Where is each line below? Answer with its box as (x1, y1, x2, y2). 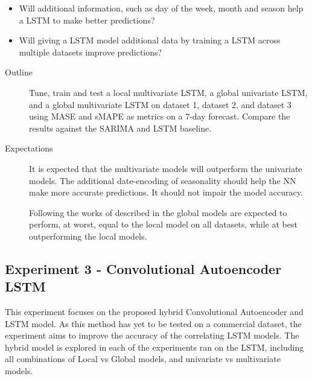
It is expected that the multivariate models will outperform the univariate (29, 162, 302, 174)
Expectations (5, 142, 53, 154)
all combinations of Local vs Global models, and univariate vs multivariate (5, 352, 281, 365)
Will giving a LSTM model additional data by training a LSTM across (19, 34, 281, 46)
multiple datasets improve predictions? (19, 45, 162, 58)
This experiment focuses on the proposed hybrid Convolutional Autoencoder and (5, 305, 304, 318)
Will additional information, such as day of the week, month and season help (19, 2, 304, 14)
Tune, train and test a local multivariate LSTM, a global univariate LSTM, (29, 86, 308, 98)
